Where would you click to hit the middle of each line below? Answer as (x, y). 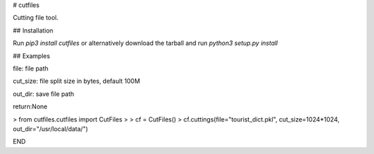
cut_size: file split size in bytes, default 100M (77, 81)
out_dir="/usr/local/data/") (51, 128)
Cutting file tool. (36, 18)
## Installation (33, 30)
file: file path (30, 68)
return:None (30, 106)
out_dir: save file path (44, 94)
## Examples (32, 56)
